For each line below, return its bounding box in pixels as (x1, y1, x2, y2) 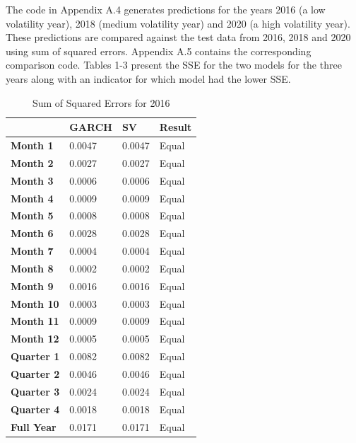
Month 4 (11, 190, 54, 205)
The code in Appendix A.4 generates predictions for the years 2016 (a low (6, 2, 326, 16)
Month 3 (11, 173, 54, 188)
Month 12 (11, 331, 59, 346)
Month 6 (11, 226, 54, 241)
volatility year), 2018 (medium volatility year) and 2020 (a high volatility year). (6, 16, 350, 30)
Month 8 (11, 260, 54, 275)
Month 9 (11, 278, 54, 293)
